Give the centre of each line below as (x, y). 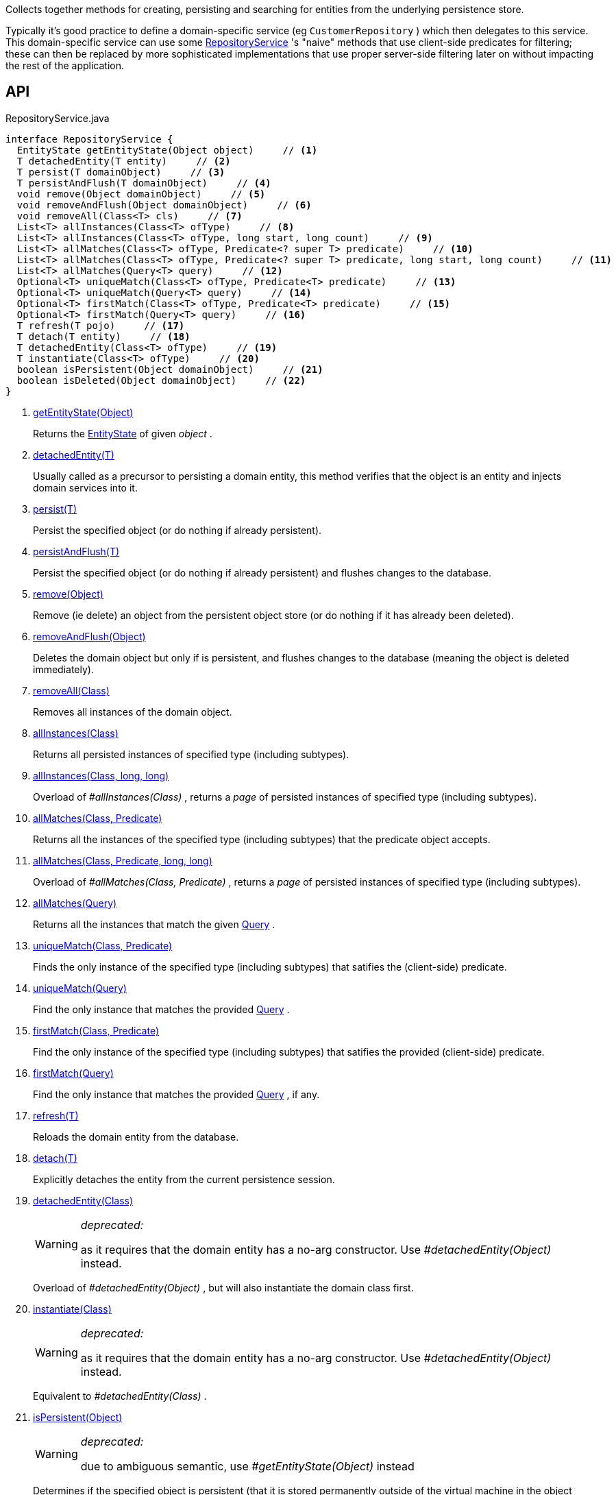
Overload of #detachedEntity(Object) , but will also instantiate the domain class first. (223, 1287)
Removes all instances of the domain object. (133, 712)
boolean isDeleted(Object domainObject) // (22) (161, 380)
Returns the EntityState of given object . (123, 433)
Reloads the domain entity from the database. (136, 1137)
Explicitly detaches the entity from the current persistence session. (184, 1179)
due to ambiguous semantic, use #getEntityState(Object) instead (247, 1466)
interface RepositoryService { (89, 139)
